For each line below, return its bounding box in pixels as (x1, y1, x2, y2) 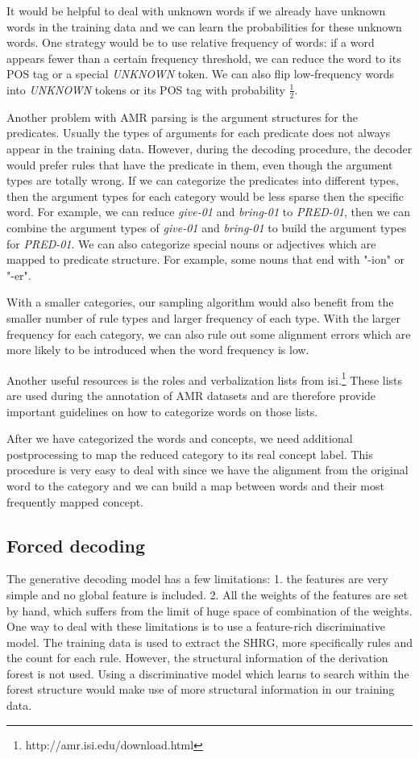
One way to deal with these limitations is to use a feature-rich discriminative (6, 618, 385, 635)
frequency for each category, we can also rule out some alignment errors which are (6, 325, 411, 342)
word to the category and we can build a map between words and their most (6, 477, 384, 494)
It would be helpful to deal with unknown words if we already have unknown (6, 2, 386, 19)
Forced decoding (6, 532, 146, 557)
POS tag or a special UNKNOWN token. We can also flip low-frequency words (6, 65, 394, 82)
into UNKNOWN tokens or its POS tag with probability (6, 81, 285, 98)
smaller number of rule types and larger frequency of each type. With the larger (6, 309, 400, 326)
